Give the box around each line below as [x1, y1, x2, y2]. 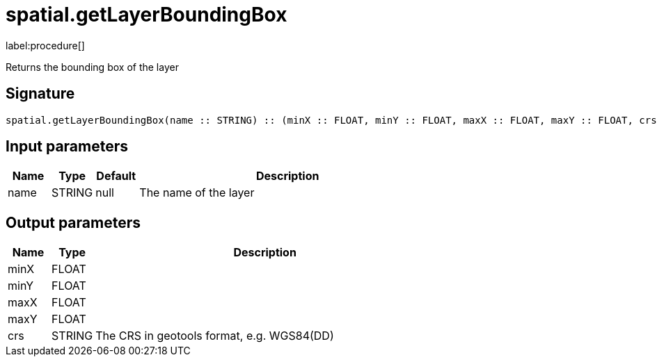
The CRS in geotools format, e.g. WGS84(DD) [95, 329, 334, 343]
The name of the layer [139, 186, 255, 200]
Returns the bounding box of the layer [6, 60, 179, 73]
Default [96, 169, 136, 183]
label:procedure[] [6, 39, 85, 51]
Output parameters [6, 213, 141, 231]
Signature [6, 85, 75, 103]
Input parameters [6, 138, 129, 156]
